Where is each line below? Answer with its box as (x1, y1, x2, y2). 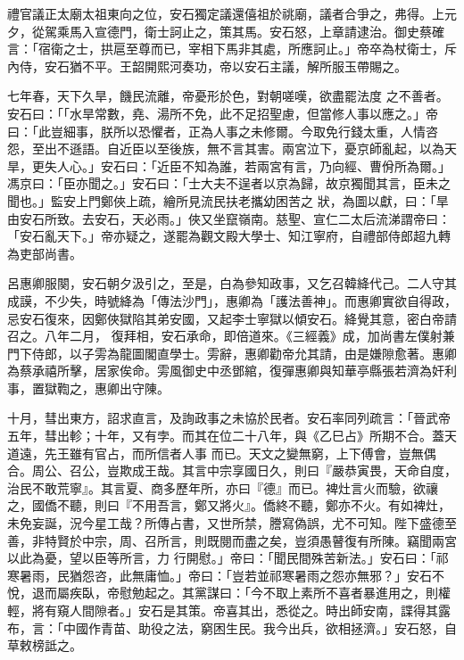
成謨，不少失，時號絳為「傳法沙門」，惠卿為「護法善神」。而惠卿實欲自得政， (7, 291, 457, 309)
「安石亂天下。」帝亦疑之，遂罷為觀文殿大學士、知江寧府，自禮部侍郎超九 (7, 227, 438, 245)
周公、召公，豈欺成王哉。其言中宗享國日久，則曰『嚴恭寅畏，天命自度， (31, 461, 457, 480)
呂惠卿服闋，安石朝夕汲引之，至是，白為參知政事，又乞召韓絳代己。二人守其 (7, 274, 457, 293)
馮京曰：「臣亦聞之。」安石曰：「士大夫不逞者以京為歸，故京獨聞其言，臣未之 (7, 174, 451, 193)
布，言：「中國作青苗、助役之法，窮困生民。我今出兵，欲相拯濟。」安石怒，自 (7, 618, 457, 637)
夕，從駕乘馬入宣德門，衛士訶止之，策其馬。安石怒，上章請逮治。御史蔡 (7, 21, 432, 40)
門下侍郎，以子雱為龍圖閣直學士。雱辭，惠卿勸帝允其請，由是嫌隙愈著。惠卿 (7, 343, 457, 362)
